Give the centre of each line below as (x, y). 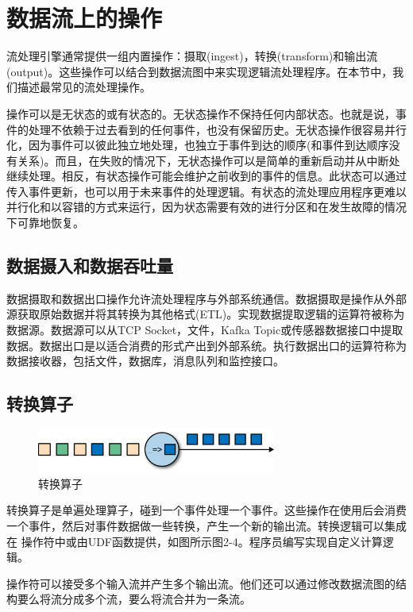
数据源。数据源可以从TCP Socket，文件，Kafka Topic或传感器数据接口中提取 (205, 330)
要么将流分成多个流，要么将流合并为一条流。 (134, 599)
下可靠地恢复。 (45, 223)
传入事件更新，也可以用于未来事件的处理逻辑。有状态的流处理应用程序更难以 (206, 191)
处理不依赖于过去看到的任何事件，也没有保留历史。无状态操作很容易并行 (217, 129)
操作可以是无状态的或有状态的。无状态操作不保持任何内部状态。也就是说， (201, 113)
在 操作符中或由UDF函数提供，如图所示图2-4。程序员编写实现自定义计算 (195, 541)
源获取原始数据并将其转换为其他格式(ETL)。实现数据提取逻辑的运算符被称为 (206, 314)
